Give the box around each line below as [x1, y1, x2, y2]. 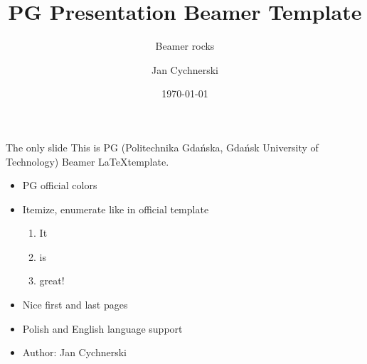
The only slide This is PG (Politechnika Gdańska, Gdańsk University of [6, 139, 319, 154]
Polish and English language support [22, 321, 183, 336]
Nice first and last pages [22, 297, 128, 312]
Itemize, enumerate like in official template [22, 201, 209, 216]
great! [39, 273, 65, 288]
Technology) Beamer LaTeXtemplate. [6, 154, 169, 168]
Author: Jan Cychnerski [22, 345, 127, 360]
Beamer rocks [155, 38, 215, 53]
